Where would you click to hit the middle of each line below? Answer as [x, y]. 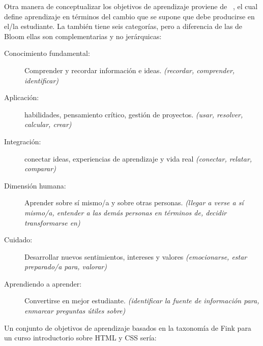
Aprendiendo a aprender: [43, 283]
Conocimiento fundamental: [47, 53]
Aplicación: [22, 97]
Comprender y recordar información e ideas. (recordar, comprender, [130, 70]
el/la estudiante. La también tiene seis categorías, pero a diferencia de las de [123, 26]
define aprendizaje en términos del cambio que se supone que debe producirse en [129, 16]
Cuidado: [18, 240]
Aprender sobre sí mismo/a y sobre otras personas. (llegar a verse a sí [134, 202]
